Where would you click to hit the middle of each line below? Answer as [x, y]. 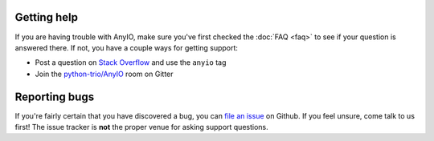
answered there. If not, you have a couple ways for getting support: [127, 47]
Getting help [46, 17]
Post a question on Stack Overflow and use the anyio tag [131, 62]
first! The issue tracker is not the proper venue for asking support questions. [141, 127]
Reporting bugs [55, 97]
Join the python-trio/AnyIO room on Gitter [104, 74]
